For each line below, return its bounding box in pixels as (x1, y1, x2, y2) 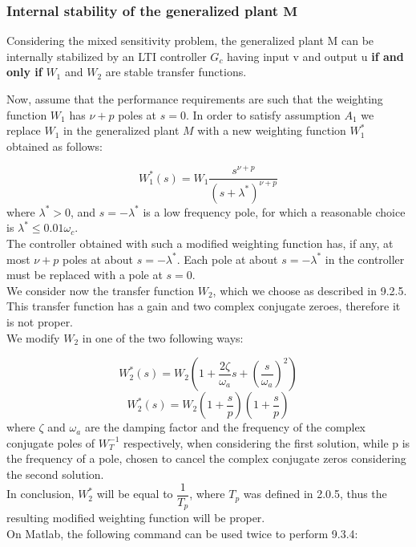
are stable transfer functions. (105, 63, 247, 80)
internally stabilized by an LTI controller (6, 47, 207, 64)
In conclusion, (6, 485, 75, 502)
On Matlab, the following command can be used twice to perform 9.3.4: (6, 525, 358, 541)
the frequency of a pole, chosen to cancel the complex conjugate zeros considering (6, 450, 406, 467)
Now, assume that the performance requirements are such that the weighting (6, 91, 383, 107)
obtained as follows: (6, 137, 103, 154)
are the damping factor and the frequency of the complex (84, 419, 366, 436)
